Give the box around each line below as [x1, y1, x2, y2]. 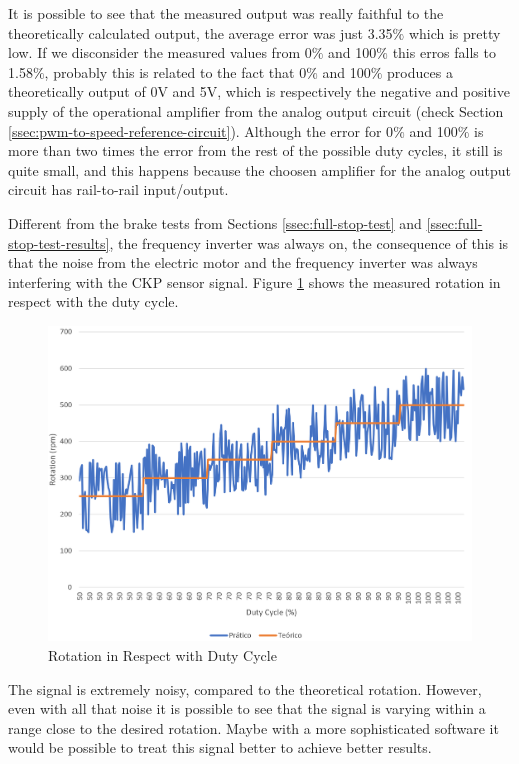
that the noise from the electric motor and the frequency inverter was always [8, 252, 478, 273]
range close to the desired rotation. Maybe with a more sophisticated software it [8, 717, 499, 738]
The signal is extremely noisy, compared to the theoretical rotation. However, [8, 678, 482, 699]
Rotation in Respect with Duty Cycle [48, 644, 277, 665]
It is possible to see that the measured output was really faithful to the [8, 3, 444, 23]
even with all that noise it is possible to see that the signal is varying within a [8, 698, 486, 719]
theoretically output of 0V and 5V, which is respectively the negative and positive [8, 81, 510, 102]
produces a [387, 61, 453, 82]
